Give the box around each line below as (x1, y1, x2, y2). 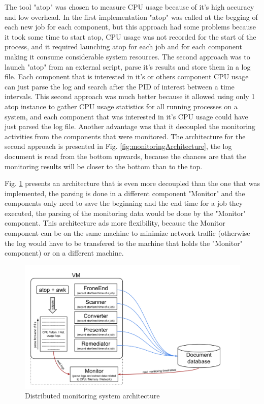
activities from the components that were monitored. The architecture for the (5, 131, 246, 141)
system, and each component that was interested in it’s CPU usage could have (5, 111, 248, 121)
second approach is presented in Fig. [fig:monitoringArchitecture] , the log (5, 141, 232, 151)
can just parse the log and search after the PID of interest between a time (5, 81, 235, 91)
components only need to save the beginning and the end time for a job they (5, 198, 243, 208)
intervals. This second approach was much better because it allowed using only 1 (5, 91, 255, 102)
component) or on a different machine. (5, 247, 124, 258)
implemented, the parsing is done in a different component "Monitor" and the (5, 188, 245, 198)
